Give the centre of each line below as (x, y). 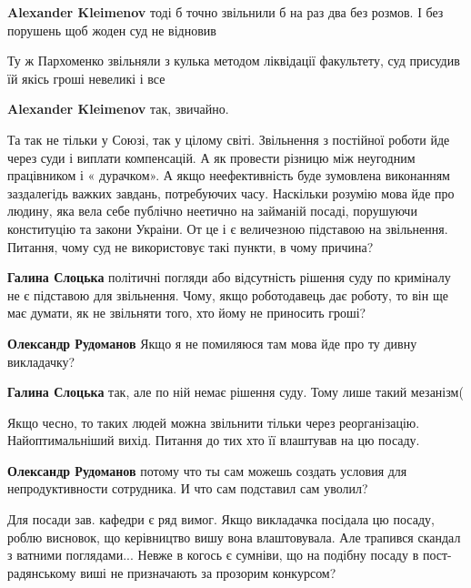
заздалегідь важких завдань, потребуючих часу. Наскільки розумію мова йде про (231, 193)
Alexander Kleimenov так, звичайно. (118, 109)
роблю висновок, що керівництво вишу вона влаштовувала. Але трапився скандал (234, 537)
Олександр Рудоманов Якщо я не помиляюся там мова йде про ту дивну (212, 343)
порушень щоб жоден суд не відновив (112, 30)
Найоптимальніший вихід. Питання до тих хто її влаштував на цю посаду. (214, 440)
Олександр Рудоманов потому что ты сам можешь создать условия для (207, 470)
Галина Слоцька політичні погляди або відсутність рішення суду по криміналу (229, 277)
